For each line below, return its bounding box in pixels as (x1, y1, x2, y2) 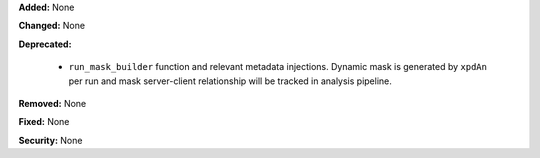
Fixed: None (18, 116, 70, 128)
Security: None (18, 134, 83, 146)
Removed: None (18, 97, 87, 109)
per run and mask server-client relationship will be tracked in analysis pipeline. (68, 75, 392, 87)
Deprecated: (18, 38, 72, 50)
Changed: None (18, 20, 85, 32)
